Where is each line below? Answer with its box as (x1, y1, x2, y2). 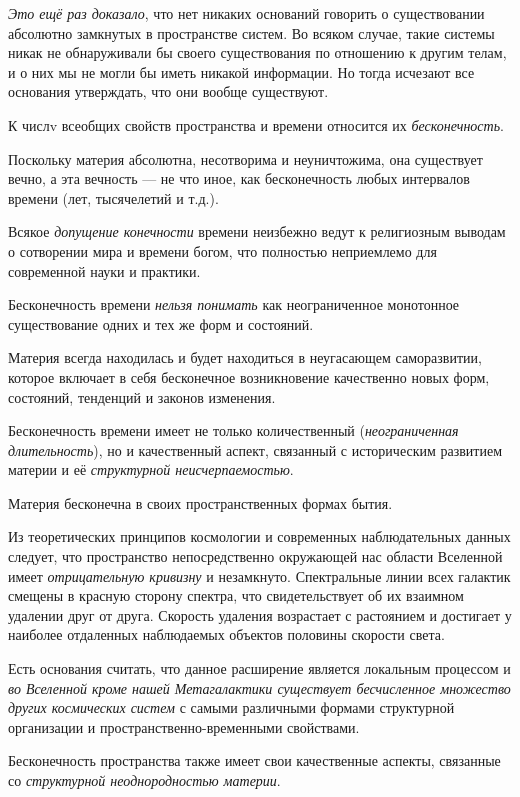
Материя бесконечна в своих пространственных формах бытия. (8, 492, 393, 513)
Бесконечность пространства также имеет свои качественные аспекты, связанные (8, 750, 501, 771)
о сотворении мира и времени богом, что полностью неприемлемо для (8, 240, 437, 261)
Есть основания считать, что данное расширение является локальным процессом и (8, 658, 511, 679)
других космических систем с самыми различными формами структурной (8, 697, 455, 718)
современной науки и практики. (8, 260, 201, 281)
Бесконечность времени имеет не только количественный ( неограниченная (8, 420, 459, 441)
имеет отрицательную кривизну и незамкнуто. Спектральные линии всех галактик (8, 565, 511, 586)
